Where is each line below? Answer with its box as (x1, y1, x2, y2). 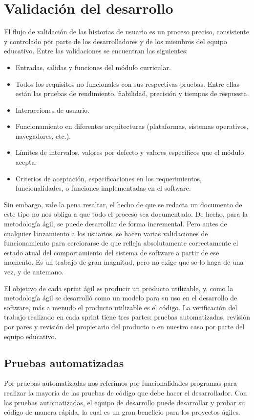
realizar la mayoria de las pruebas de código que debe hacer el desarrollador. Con (4, 387, 247, 397)
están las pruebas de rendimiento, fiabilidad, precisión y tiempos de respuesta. (15, 88, 249, 99)
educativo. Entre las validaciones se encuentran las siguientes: (4, 46, 188, 56)
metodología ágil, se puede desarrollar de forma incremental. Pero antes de (4, 219, 227, 229)
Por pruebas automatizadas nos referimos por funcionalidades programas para (4, 378, 237, 388)
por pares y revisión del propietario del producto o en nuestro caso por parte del (4, 321, 245, 331)
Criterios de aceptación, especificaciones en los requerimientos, (15, 173, 202, 183)
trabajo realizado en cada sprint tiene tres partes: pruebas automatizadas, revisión (4, 312, 250, 322)
